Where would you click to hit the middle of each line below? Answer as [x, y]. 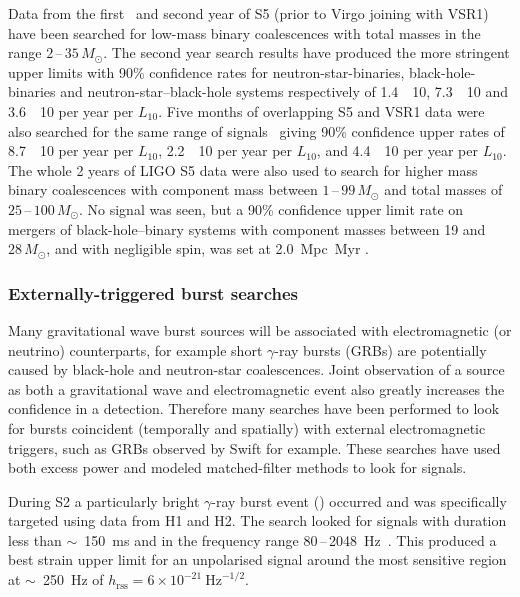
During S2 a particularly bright [104, 500]
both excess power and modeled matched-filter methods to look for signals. [237, 467]
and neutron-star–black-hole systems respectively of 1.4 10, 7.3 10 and [284, 91]
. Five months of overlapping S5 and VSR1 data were [321, 110]
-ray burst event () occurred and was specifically [359, 500]
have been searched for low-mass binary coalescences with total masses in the [244, 32]
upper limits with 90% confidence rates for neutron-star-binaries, [206, 71]
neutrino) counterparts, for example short [135, 349]
